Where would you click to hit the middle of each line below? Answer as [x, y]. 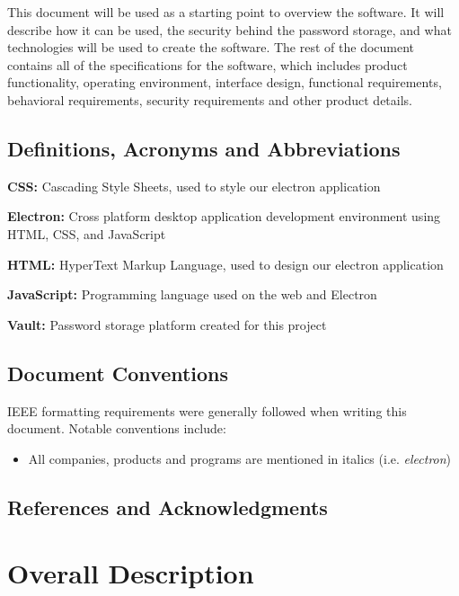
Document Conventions [118, 373]
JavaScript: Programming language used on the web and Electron [192, 294]
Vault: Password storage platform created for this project [167, 324]
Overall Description [131, 573]
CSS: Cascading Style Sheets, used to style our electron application [194, 186]
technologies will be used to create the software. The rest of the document [211, 47]
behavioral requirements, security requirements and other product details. [210, 99]
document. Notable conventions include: [117, 428]
